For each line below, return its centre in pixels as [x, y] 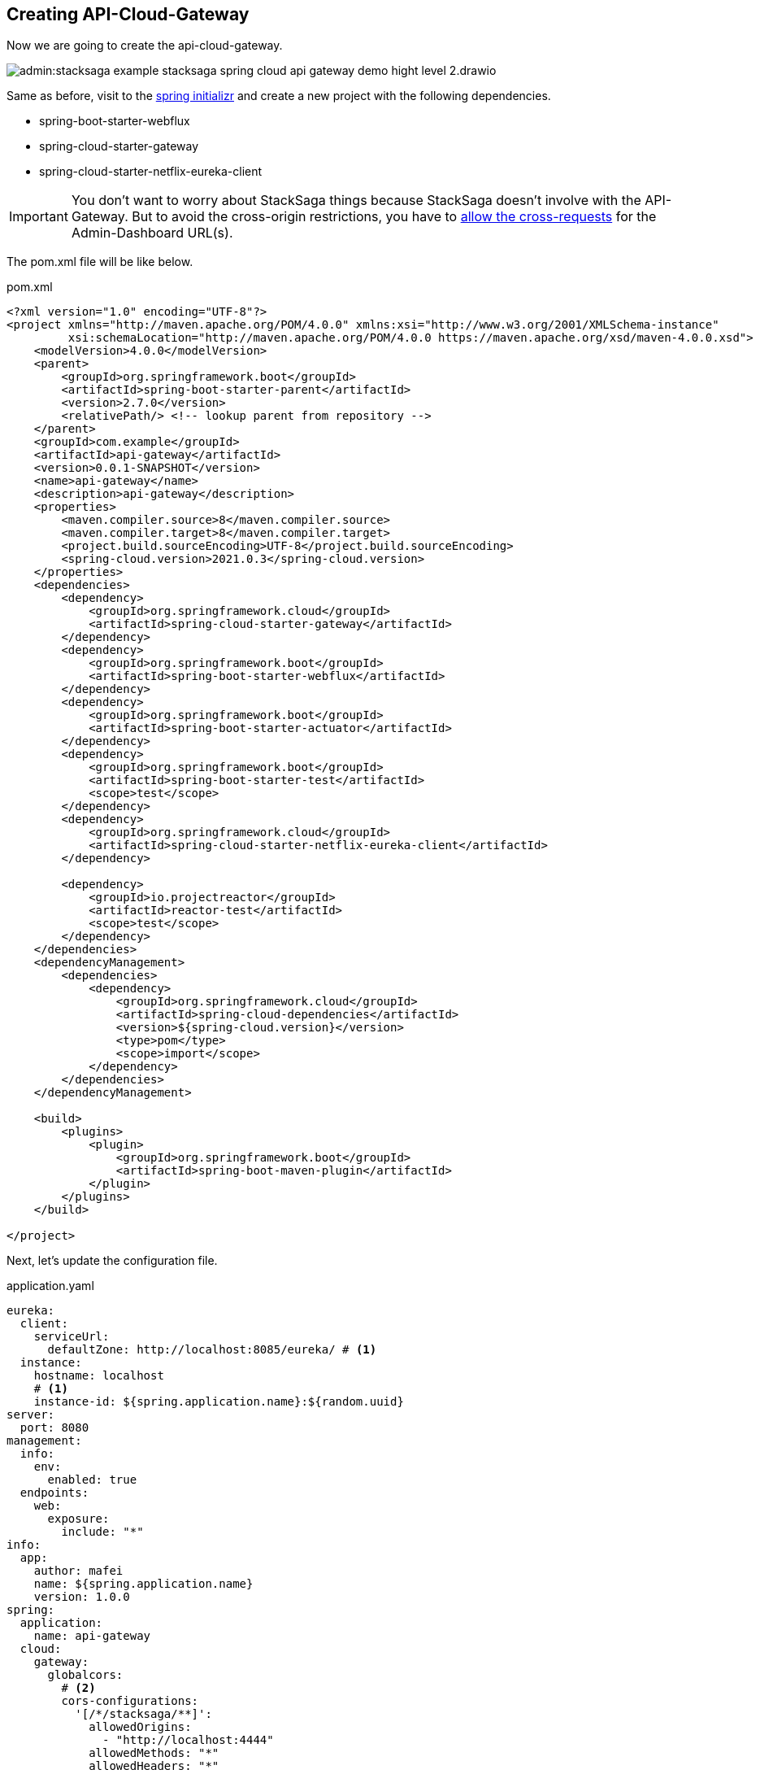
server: [31, 1415]
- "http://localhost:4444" [188, 1740]
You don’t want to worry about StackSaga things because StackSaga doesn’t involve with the [356, 201]
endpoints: [54, 1493]
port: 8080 [54, 1428]
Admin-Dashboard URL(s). [152, 233]
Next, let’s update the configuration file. [112, 1261]
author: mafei [78, 1571]
